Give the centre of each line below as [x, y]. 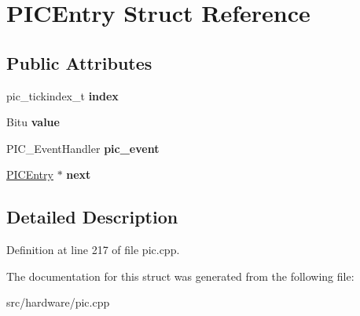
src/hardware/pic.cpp [58, 302]
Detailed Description [92, 217]
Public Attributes [79, 62]
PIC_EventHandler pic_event [83, 148]
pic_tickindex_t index [62, 95]
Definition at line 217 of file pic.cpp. [93, 250]
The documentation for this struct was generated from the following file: [180, 276]
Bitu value [33, 122]
